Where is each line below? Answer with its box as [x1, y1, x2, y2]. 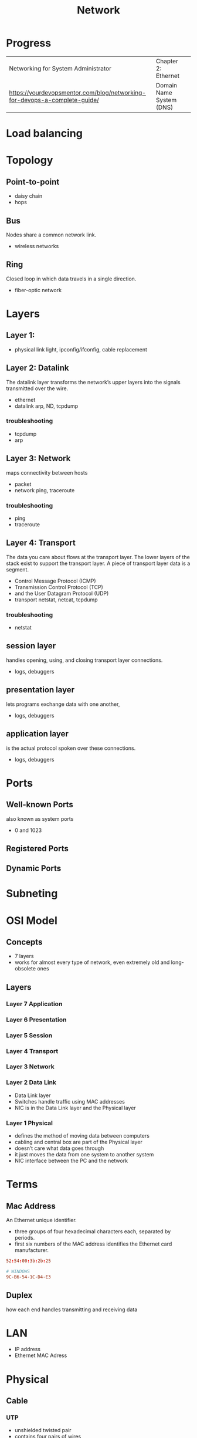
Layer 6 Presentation [6, 1016, 67, 1024]
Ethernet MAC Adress [14, 1352, 67, 1359]
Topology [6, 154, 53, 167]
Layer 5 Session [6, 1031, 53, 1039]
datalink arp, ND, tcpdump [14, 402, 79, 410]
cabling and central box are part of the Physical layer [14, 1139, 142, 1146]
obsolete [14, 965, 36, 972]
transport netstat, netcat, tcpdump [14, 596, 98, 603]
